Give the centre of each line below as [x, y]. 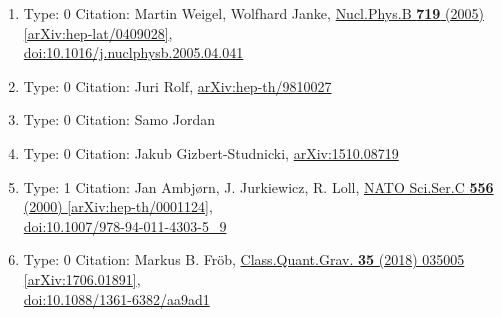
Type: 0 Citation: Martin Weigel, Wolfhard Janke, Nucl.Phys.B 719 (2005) [253, 13]
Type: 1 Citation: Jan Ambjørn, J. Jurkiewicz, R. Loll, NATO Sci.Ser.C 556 [258, 186]
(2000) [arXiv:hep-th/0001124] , [118, 206]
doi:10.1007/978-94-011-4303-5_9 [125, 225]
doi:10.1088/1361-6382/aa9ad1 [116, 298]
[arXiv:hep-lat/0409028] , [98, 32]
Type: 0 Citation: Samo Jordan [119, 119]
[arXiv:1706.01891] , [82, 278]
